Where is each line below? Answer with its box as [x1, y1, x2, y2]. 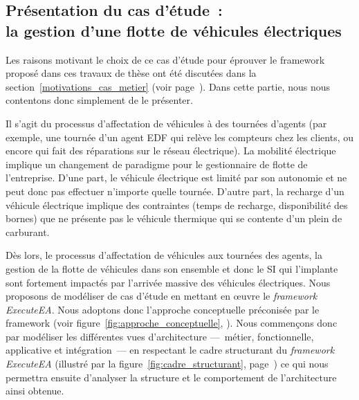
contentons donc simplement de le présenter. [6, 93, 193, 107]
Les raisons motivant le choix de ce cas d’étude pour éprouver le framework [6, 52, 325, 66]
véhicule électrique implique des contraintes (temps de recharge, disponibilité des [6, 197, 348, 212]
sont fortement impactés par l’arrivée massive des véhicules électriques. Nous [6, 275, 331, 289]
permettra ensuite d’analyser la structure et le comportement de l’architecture [6, 370, 337, 384]
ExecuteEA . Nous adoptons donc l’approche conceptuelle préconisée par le [6, 302, 320, 316]
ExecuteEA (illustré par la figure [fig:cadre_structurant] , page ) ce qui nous [6, 356, 329, 371]
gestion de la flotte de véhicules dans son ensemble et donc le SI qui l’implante [6, 261, 338, 275]
